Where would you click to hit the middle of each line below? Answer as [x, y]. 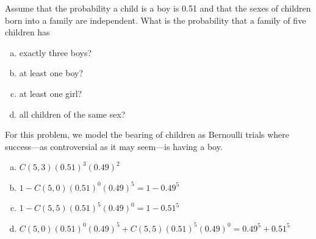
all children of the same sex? [72, 114]
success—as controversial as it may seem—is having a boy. [114, 146]
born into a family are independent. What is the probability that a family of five [156, 20]
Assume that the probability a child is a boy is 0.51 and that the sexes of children [158, 8]
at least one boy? [51, 73]
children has [27, 32]
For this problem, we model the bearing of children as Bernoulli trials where [147, 134]
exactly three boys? [56, 52]
